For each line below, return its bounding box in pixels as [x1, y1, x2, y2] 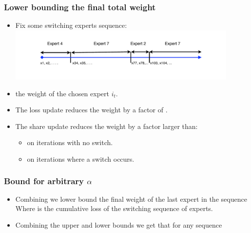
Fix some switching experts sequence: [15, 20, 127, 30]
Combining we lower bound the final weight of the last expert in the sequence [15, 193, 247, 204]
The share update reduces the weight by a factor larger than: [15, 121, 198, 131]
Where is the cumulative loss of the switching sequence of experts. [15, 203, 213, 213]
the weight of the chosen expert [15, 88, 110, 98]
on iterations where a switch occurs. [27, 154, 135, 164]
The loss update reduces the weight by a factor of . [15, 105, 168, 115]
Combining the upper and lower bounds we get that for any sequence [15, 220, 222, 230]
